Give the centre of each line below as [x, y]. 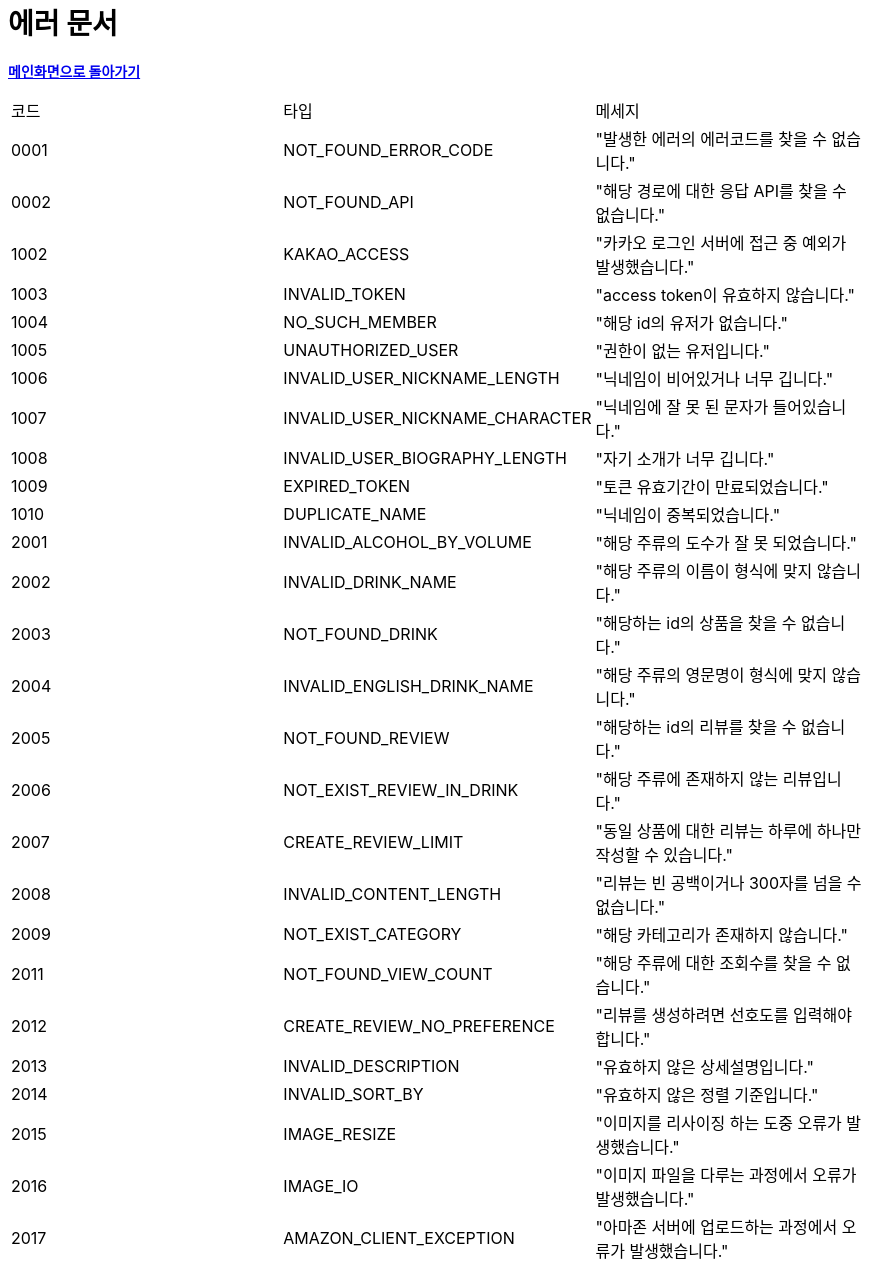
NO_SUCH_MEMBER [360, 321]
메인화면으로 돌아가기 [74, 71]
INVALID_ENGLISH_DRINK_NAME [408, 685]
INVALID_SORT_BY [353, 1093]
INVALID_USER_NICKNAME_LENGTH [421, 377]
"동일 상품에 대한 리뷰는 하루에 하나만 [728, 830]
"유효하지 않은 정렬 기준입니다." [707, 1094]
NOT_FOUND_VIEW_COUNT [388, 973]
